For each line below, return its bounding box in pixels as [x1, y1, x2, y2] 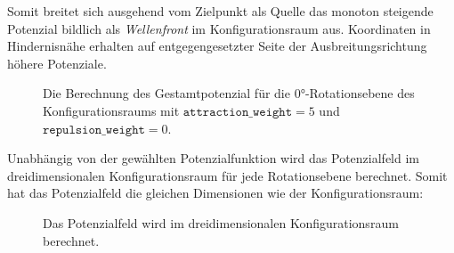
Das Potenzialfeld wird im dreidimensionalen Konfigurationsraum [43, 213, 399, 232]
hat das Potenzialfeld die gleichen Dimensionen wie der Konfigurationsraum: [7, 184, 424, 202]
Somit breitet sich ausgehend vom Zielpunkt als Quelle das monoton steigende [7, 2, 434, 20]
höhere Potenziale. [7, 53, 107, 72]
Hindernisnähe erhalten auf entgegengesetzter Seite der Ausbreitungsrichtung [7, 37, 427, 55]
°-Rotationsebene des [300, 84, 415, 102]
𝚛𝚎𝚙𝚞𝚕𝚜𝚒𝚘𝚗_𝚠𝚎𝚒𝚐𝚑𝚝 [43, 123, 145, 136]
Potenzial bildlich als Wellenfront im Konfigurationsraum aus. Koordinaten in [7, 19, 431, 37]
